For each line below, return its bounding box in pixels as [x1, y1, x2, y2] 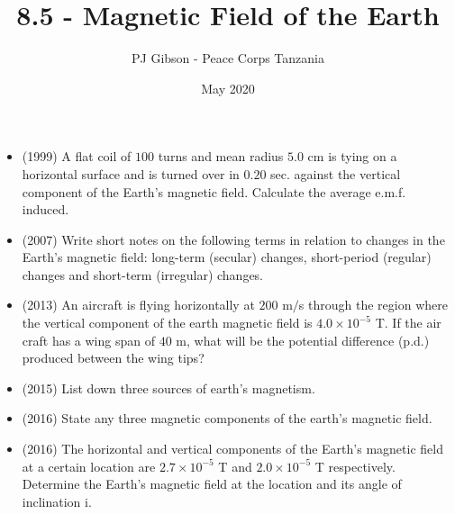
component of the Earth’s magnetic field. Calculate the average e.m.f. [22, 182, 406, 201]
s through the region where [298, 295, 448, 314]
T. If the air [375, 313, 441, 332]
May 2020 [201, 78, 255, 97]
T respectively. [314, 456, 396, 475]
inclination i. [22, 491, 92, 510]
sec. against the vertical [270, 164, 401, 183]
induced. [22, 200, 69, 219]
